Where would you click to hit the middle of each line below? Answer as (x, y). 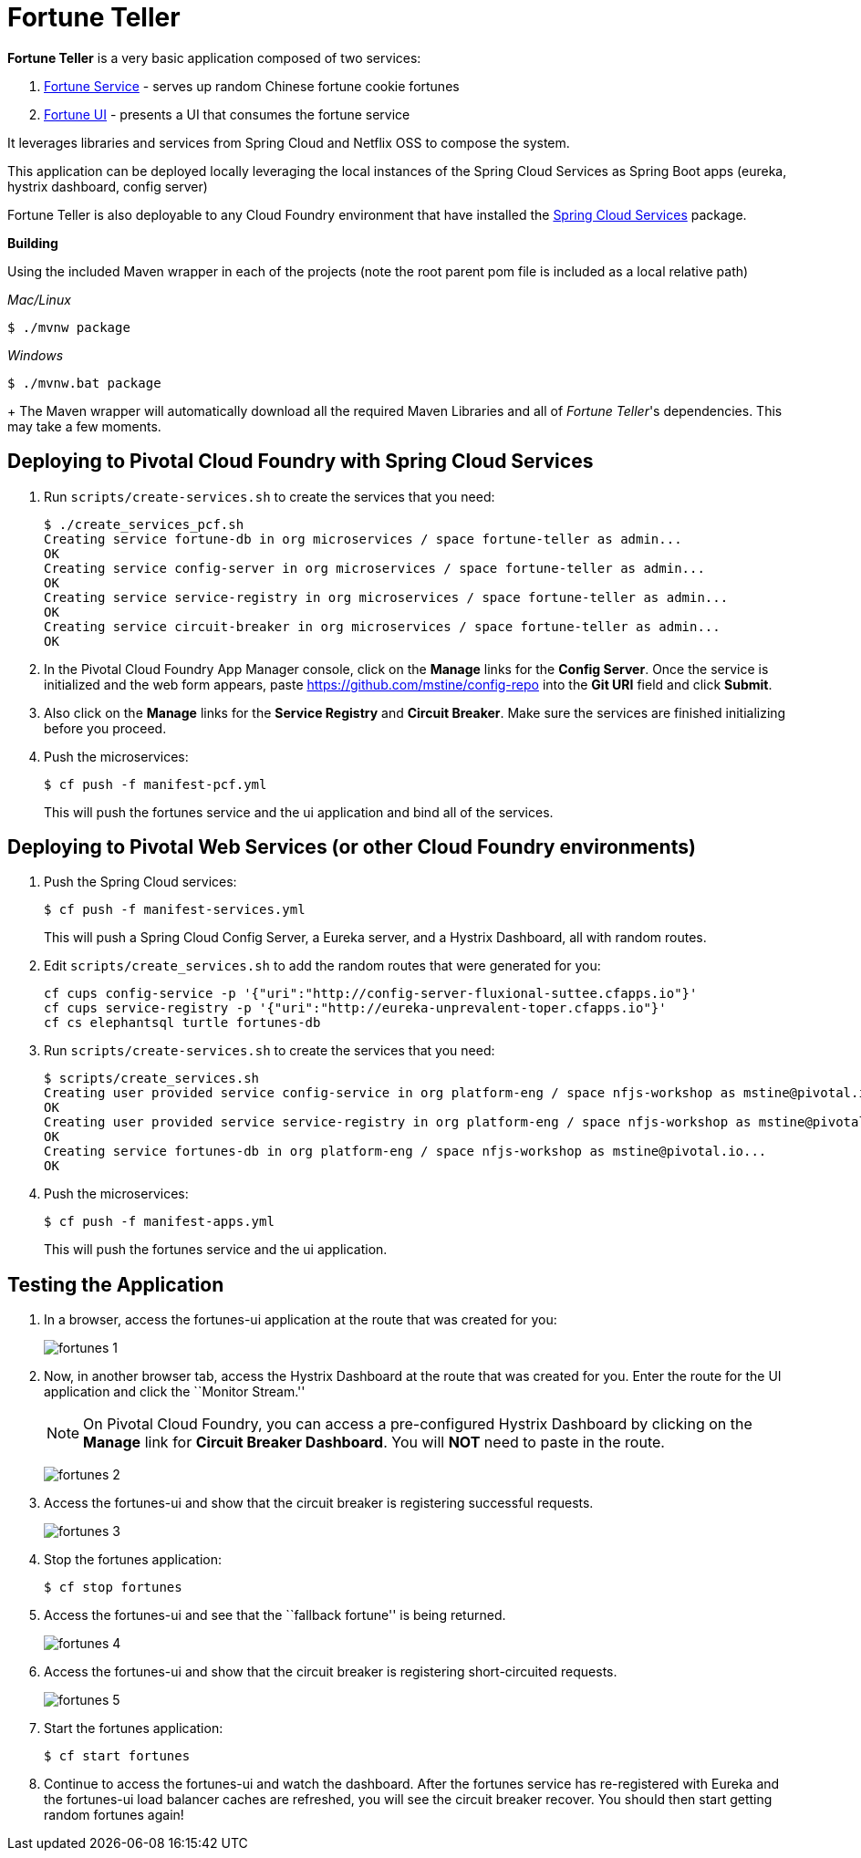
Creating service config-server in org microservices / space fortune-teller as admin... (374, 568)
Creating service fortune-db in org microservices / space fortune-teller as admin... (363, 539)
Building (33, 243)
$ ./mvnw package (69, 327)
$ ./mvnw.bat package (84, 383)
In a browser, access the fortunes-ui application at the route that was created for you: (301, 1320)
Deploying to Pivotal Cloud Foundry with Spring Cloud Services (301, 462)
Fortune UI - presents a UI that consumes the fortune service (227, 114)
